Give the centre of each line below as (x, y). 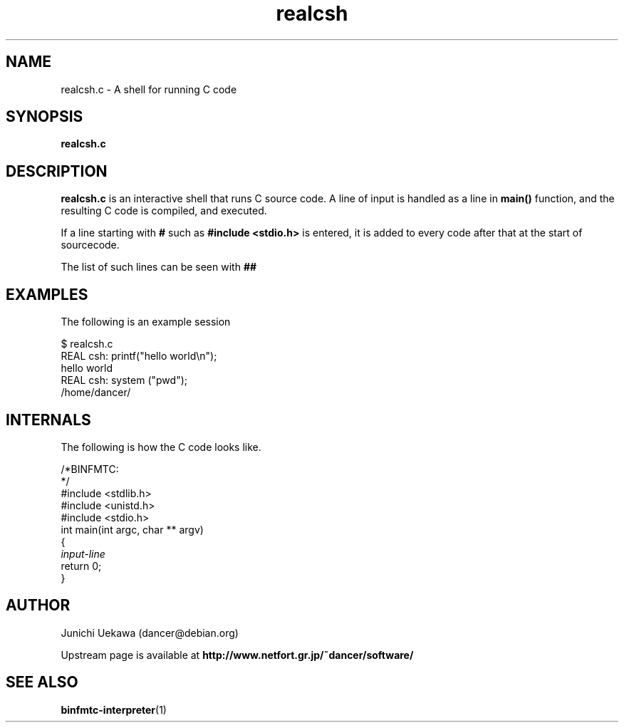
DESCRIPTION (57, 171)
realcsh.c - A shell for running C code (149, 89)
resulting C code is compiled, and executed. (164, 211)
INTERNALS (48, 420)
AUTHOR (38, 605)
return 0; (81, 566)
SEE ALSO (42, 682)
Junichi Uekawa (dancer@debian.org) (150, 633)
